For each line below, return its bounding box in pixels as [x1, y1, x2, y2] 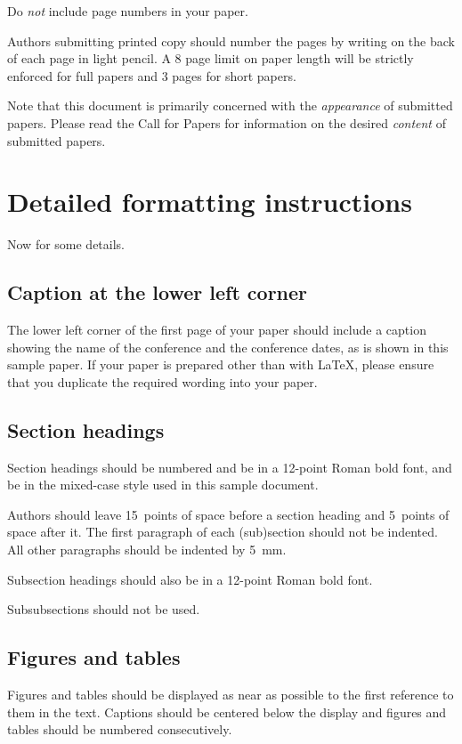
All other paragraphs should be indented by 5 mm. [7, 540, 287, 559]
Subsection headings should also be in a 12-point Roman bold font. [7, 570, 373, 588]
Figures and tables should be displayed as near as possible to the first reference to [7, 685, 454, 704]
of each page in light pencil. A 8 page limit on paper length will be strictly [7, 49, 414, 68]
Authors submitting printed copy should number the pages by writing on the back [7, 31, 455, 50]
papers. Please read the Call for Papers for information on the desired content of [7, 113, 446, 132]
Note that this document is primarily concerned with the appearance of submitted [7, 96, 453, 115]
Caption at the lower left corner [7, 279, 308, 306]
